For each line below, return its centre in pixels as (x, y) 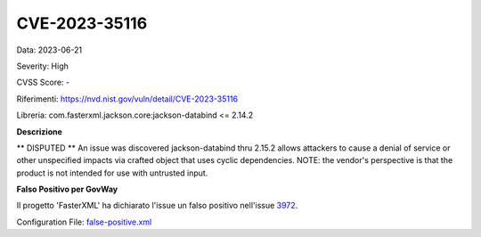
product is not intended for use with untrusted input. (112, 173)
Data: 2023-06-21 (49, 50)
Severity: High (42, 66)
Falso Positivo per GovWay (67, 189)
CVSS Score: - (43, 82)
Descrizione (39, 131)
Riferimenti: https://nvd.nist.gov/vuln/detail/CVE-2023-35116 (127, 99)
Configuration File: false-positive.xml (84, 222)
